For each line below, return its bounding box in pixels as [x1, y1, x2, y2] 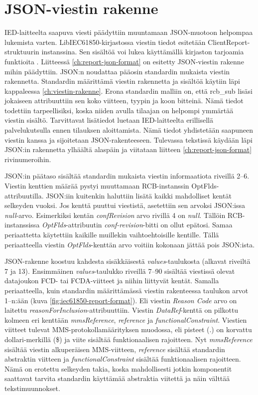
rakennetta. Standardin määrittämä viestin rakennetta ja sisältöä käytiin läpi [4, 76, 240, 86]
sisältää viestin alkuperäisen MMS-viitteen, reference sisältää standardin [4, 344, 225, 354]
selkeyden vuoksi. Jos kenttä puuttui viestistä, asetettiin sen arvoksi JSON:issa [4, 200, 246, 210]
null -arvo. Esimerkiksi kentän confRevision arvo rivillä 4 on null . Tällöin [4, 209, 226, 220]
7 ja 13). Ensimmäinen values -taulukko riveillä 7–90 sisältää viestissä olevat [4, 265, 235, 276]
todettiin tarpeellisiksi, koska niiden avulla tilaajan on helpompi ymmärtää [4, 105, 234, 115]
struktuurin [4, 46, 39, 57]
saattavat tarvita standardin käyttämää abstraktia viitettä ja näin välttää [4, 373, 230, 384]
